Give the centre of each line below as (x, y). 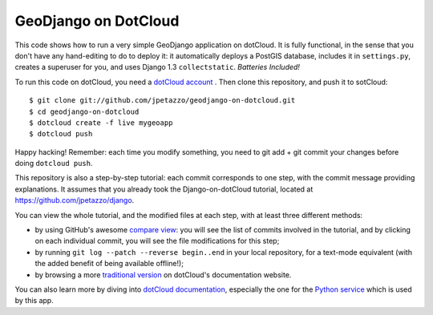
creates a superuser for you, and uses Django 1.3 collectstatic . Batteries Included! (158, 67)
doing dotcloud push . (54, 164)
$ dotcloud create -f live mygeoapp (101, 123)
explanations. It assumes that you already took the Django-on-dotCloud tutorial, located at (164, 189)
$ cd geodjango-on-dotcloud (84, 111)
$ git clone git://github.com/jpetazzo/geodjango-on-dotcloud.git (162, 101)
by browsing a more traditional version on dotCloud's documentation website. (163, 275)
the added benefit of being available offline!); (109, 264)
